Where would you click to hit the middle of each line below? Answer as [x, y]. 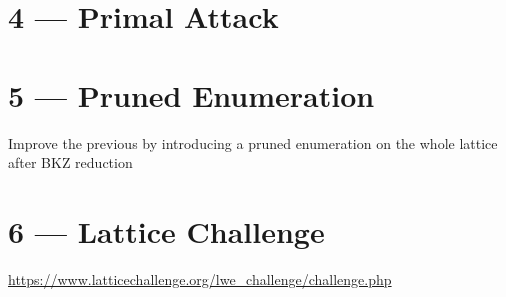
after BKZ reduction [70, 162]
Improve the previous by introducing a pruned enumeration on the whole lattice [253, 142]
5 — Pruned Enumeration [191, 94]
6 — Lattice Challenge [166, 230]
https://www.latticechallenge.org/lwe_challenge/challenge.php [200, 278]
